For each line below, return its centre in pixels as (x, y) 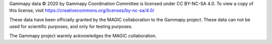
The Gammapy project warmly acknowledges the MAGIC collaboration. (83, 36)
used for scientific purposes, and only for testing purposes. (71, 27)
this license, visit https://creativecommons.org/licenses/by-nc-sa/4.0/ (82, 10)
